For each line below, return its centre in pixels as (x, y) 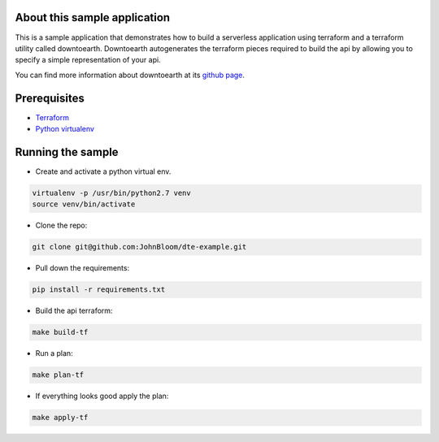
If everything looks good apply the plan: (102, 396)
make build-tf (60, 332)
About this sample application (93, 17)
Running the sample (67, 152)
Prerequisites (50, 98)
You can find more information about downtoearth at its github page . (130, 75)
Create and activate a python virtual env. (103, 171)
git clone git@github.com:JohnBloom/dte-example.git (139, 247)
